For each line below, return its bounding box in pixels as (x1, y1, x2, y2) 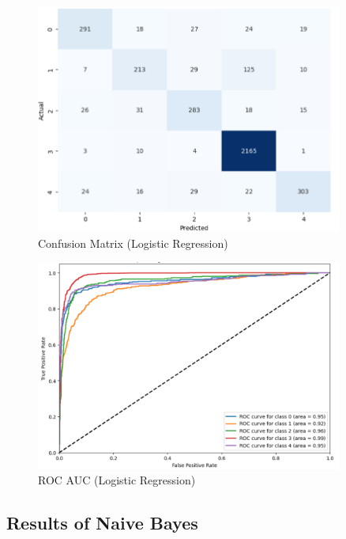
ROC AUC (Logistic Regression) (38, 472, 196, 488)
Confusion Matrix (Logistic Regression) (38, 234, 228, 251)
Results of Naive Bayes (6, 511, 198, 535)
